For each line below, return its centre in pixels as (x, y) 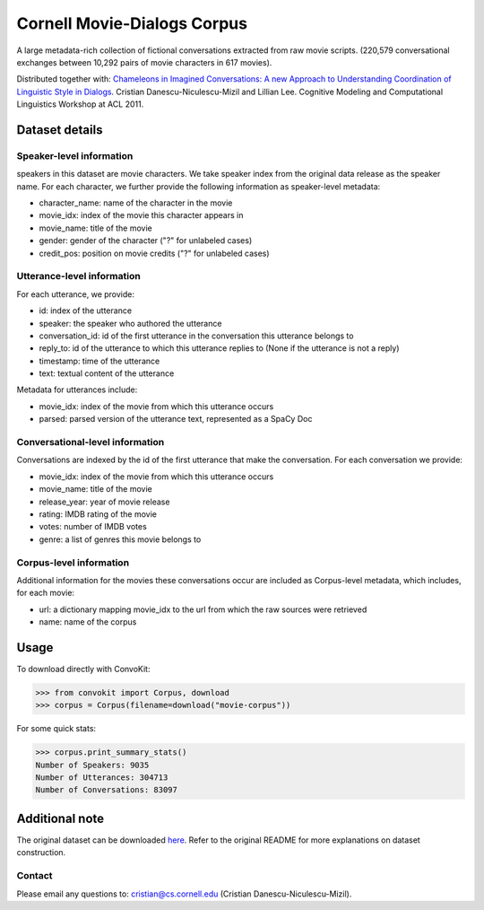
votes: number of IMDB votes (93, 527)
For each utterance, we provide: (75, 294)
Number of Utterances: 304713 (102, 778)
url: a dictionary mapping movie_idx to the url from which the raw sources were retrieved (203, 609)
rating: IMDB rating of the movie (98, 514)
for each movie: (46, 593)
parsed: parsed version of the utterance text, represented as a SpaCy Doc (176, 419)
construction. (41, 853)
